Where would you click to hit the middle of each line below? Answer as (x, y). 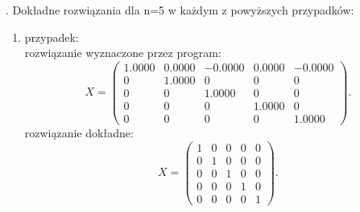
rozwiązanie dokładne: (79, 132)
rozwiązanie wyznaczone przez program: (123, 53)
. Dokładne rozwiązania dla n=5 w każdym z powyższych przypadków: (180, 10)
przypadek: (52, 37)
